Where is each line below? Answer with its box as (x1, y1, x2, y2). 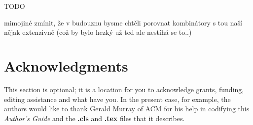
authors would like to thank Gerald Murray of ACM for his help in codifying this (4, 103, 250, 114)
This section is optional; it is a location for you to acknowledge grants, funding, (4, 84, 244, 94)
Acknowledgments (4, 55, 128, 75)
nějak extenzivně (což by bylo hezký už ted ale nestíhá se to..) (4, 27, 192, 37)
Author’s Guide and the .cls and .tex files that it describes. (4, 113, 185, 123)
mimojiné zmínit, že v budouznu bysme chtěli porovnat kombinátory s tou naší (4, 17, 242, 27)
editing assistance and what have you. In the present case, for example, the (4, 94, 231, 104)
